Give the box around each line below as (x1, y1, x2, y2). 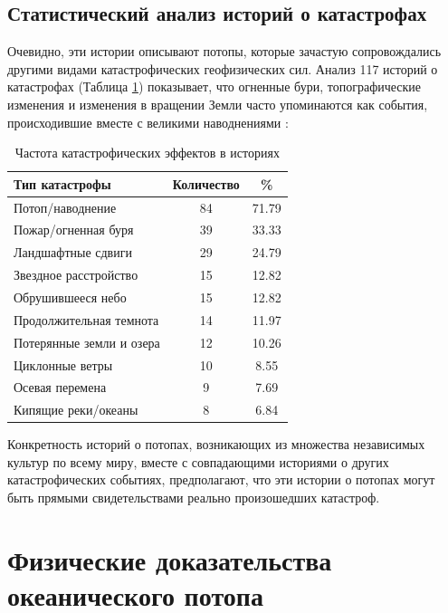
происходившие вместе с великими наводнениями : (7, 112, 289, 131)
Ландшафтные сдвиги (14, 243, 132, 262)
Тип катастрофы (14, 174, 111, 193)
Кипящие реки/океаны (14, 400, 138, 419)
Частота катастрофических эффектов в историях (14, 143, 280, 162)
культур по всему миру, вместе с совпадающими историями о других (7, 452, 389, 471)
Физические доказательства (7, 541, 332, 578)
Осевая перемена (14, 378, 107, 397)
